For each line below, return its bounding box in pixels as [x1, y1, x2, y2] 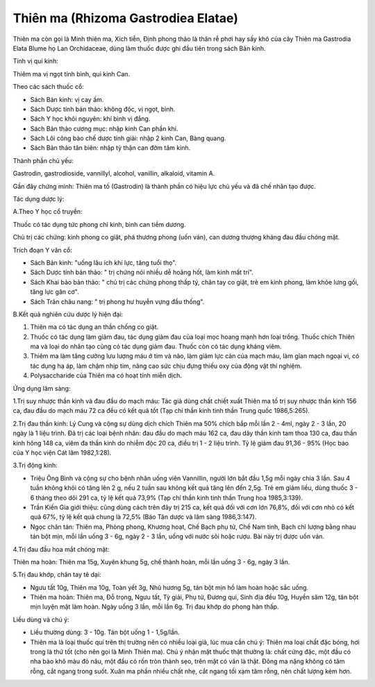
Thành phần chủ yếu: [12, 156, 74, 164]
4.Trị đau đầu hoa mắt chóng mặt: [12, 545, 110, 553]
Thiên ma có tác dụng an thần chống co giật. [30, 323, 159, 331]
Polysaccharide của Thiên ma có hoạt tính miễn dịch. [30, 371, 182, 380]
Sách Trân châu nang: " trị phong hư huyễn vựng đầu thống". [30, 297, 205, 305]
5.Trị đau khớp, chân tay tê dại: [12, 570, 101, 579]
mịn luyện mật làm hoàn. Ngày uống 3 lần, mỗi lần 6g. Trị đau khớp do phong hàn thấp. [30, 602, 279, 611]
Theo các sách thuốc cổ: [12, 83, 85, 91]
